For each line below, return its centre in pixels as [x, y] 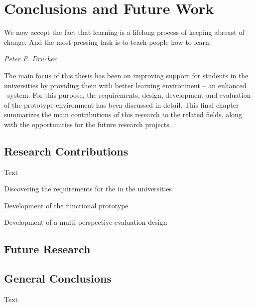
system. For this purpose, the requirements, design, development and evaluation [129, 95]
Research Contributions [66, 151]
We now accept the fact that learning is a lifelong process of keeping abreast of [124, 32]
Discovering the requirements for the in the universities [88, 189]
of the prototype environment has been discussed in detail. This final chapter [122, 104]
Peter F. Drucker [30, 59]
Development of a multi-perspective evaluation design [86, 222]
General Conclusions [58, 278]
